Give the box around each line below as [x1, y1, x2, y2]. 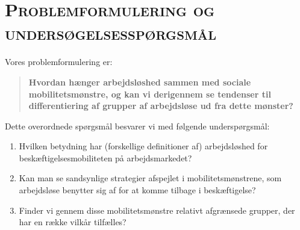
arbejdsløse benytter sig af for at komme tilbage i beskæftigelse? [19, 184, 256, 196]
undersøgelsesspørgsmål [5, 20, 217, 45]
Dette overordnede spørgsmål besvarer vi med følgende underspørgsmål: [5, 119, 270, 132]
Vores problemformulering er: [5, 55, 113, 68]
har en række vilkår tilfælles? [19, 216, 127, 228]
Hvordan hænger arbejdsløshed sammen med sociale [28, 75, 251, 88]
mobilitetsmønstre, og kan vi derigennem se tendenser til [28, 87, 271, 100]
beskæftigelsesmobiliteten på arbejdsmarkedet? [19, 151, 192, 164]
